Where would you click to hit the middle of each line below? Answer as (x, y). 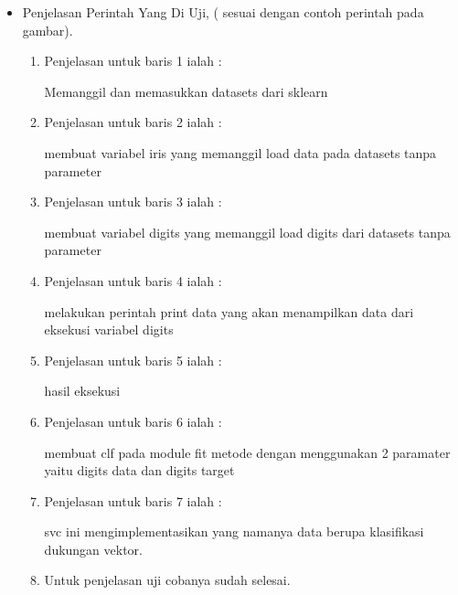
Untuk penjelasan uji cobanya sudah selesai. (167, 580)
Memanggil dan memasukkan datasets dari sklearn (186, 91)
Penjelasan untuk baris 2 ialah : (133, 122)
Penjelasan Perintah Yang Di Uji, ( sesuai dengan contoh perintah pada (223, 12)
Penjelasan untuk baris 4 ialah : (133, 280)
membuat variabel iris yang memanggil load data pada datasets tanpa (240, 152)
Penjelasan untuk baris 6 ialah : (133, 421)
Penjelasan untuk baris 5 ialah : (133, 360)
